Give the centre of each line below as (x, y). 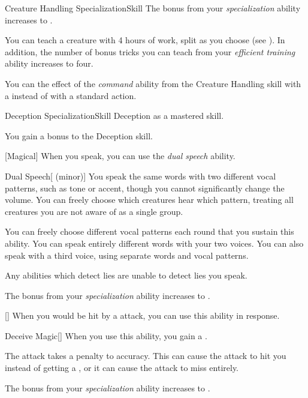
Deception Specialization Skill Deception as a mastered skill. (114, 116)
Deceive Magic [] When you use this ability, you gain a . (106, 335)
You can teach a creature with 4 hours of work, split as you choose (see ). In (145, 40)
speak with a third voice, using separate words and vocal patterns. (127, 255)
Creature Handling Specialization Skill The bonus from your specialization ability (153, 8)
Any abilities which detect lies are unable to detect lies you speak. (126, 275)
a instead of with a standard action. (71, 95)
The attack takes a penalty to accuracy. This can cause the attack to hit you (146, 356)
